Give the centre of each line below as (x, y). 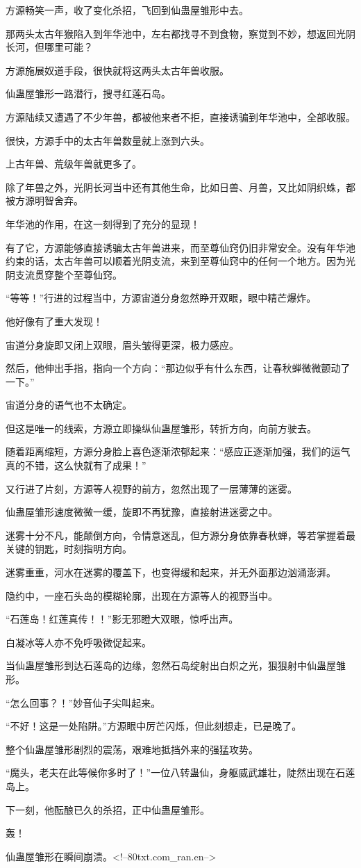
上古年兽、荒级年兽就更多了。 (74, 164)
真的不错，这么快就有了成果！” (76, 465)
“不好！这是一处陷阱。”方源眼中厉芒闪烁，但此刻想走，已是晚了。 (154, 726)
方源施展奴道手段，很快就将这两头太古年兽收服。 (117, 70)
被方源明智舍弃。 (44, 200)
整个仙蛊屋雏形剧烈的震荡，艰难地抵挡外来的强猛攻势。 (132, 749)
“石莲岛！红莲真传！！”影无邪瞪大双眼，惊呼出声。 (122, 619)
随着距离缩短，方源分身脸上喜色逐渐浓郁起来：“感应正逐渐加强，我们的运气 (178, 451)
